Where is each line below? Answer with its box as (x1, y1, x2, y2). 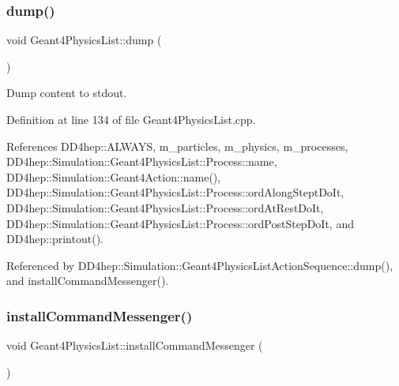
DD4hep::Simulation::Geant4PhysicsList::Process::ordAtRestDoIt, (6, 199, 324, 215)
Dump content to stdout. (6, 84, 127, 101)
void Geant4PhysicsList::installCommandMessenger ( (6, 337, 263, 354)
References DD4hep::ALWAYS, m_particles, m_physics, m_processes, (6, 137, 348, 154)
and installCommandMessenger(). (6, 272, 169, 289)
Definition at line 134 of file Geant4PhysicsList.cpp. (6, 111, 256, 127)
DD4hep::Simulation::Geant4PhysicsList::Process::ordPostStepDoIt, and (6, 215, 354, 231)
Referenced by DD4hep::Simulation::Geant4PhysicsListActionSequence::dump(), (6, 257, 393, 273)
